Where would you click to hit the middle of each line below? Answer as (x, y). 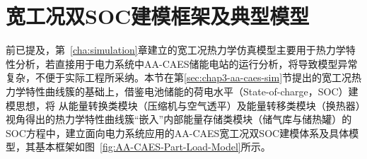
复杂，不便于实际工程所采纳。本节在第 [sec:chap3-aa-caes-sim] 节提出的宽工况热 (184, 77)
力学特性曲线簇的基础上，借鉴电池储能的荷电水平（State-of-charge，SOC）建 (182, 91)
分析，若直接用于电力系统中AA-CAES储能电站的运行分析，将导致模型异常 (186, 63)
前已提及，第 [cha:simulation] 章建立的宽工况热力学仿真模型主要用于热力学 (176, 50)
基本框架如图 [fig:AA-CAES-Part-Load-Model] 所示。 (153, 147)
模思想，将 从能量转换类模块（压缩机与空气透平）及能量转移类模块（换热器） (183, 105)
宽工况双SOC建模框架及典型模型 (158, 16)
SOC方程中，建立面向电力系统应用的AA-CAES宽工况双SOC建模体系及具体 (177, 132)
